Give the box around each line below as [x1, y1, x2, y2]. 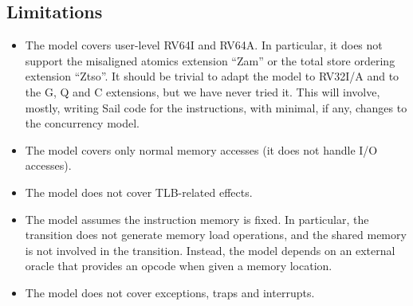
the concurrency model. [25, 115, 140, 131]
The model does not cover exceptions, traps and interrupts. [25, 284, 315, 300]
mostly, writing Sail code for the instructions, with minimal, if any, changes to [25, 99, 407, 116]
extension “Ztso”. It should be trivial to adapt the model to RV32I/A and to [25, 68, 399, 84]
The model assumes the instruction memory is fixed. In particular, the [25, 210, 369, 227]
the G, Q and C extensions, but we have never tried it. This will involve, [25, 83, 380, 100]
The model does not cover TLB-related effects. [25, 183, 253, 200]
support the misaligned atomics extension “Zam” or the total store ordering [25, 52, 395, 69]
